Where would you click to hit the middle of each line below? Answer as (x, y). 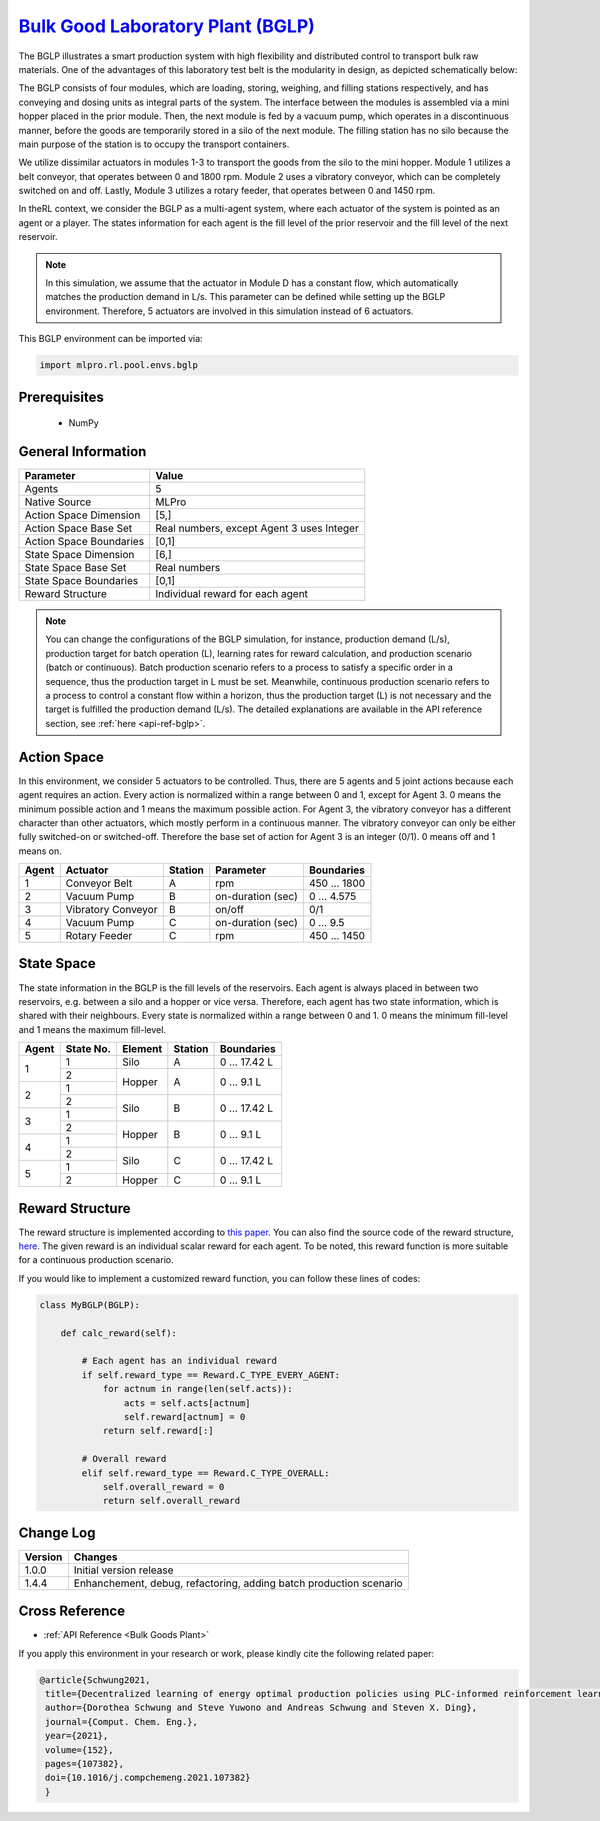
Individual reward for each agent (232, 594)
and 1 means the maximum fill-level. (92, 1029)
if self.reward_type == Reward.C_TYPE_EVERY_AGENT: (211, 1374)
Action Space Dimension (82, 515)
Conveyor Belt (99, 883)
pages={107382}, (85, 1764)
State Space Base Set (75, 568)
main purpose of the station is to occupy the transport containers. (154, 144)
